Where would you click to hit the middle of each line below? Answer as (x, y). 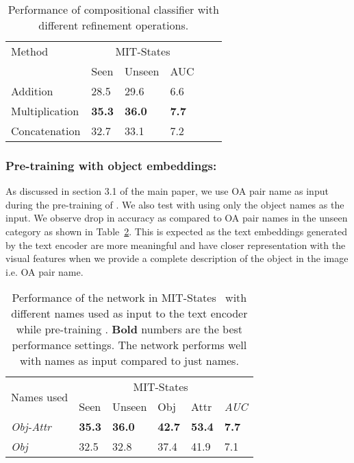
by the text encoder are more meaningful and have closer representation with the (176, 245)
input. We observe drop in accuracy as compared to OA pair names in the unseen (177, 218)
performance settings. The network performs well (129, 345)
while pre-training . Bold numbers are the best (129, 329)
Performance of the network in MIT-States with (129, 298)
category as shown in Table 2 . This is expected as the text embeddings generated (177, 231)
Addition (32, 91)
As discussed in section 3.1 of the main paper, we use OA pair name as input (167, 191)
